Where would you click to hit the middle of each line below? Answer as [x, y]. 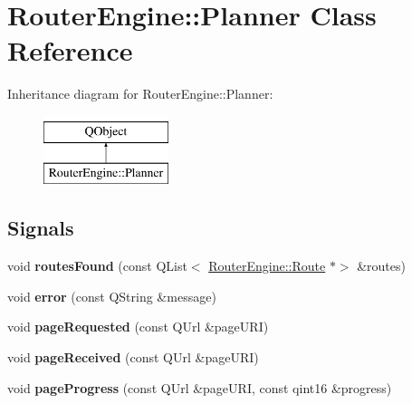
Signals [41, 228]
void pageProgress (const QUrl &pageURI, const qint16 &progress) [200, 387]
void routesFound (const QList [97, 266]
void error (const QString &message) [112, 296]
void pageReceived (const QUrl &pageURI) [133, 357]
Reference [70, 50]
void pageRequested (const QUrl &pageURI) [138, 327]
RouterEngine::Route [267, 266]
